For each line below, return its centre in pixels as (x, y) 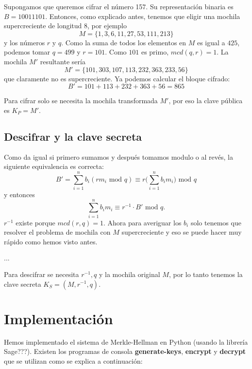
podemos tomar (27, 52)
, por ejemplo (107, 26)
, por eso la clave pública (206, 101)
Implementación (59, 318)
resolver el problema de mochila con (57, 232)
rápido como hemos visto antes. (51, 241)
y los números (25, 42)
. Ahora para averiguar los (142, 222)
